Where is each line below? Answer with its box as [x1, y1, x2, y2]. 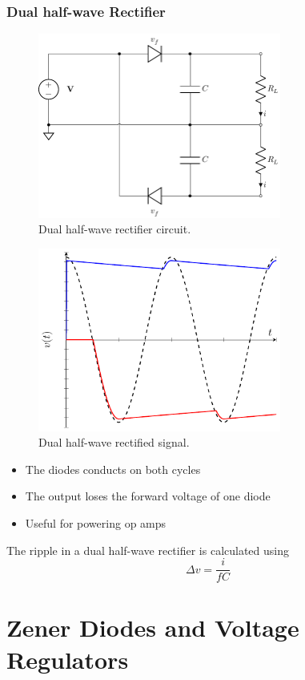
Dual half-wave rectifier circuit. [38, 221, 191, 237]
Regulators [6, 642, 129, 675]
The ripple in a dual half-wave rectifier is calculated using [6, 541, 289, 558]
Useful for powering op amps [25, 515, 167, 532]
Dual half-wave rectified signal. [38, 434, 190, 451]
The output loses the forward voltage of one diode [25, 488, 271, 504]
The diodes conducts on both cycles [25, 460, 201, 477]
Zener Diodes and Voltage [6, 611, 299, 644]
